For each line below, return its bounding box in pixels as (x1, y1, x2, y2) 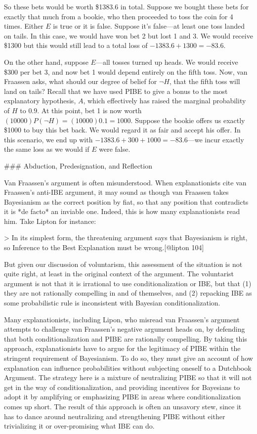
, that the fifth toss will (169, 76, 240, 87)
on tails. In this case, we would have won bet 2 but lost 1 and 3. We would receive (4, 30, 253, 41)
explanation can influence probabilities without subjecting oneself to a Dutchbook (4, 362, 252, 373)
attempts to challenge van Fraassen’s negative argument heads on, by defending (4, 324, 245, 334)
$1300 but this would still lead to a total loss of (4, 40, 148, 50)
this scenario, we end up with (4, 134, 93, 144)
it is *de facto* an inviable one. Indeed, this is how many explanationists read (4, 206, 240, 217)
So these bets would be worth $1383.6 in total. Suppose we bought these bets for (4, 1, 249, 11)
